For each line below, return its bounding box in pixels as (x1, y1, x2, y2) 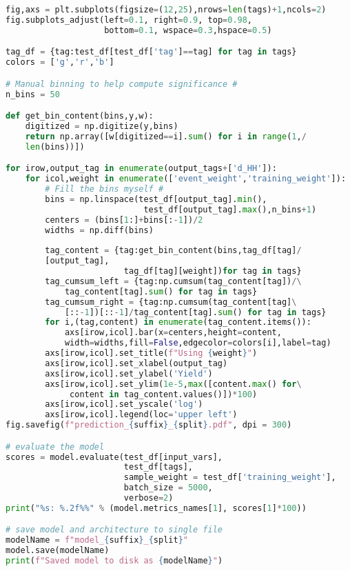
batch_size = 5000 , (123, 483, 213, 493)
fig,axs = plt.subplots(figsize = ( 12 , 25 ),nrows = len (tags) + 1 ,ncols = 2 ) (6, 5, 327, 14)
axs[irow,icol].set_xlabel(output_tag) (45, 358, 228, 368)
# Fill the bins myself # (45, 184, 164, 194)
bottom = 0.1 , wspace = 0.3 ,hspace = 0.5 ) (104, 25, 272, 35)
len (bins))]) (25, 141, 85, 152)
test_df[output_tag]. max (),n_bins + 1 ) (143, 204, 317, 214)
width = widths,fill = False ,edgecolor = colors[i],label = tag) (64, 338, 331, 348)
